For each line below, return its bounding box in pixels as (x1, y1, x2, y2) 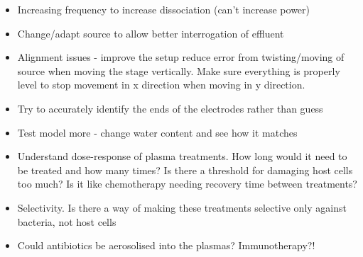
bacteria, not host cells (17, 214, 117, 229)
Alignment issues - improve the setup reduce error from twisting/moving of (17, 50, 345, 64)
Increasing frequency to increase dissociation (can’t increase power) (17, 2, 310, 16)
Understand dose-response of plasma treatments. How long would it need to (17, 149, 347, 164)
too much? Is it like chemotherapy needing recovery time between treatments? (17, 176, 357, 191)
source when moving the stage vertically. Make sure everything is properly (17, 63, 340, 78)
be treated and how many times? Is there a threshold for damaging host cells (17, 162, 353, 177)
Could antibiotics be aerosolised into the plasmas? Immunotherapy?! (17, 238, 315, 253)
